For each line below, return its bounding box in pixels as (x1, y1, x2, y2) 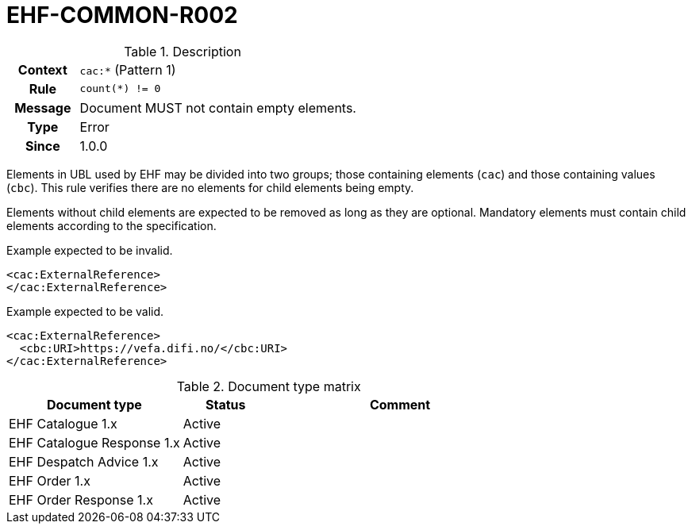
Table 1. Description (124, 43, 241, 60)
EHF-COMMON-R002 (6, 2, 238, 29)
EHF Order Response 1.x (9, 491, 153, 508)
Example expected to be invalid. (6, 243, 173, 257)
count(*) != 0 (79, 83, 161, 95)
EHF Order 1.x (9, 472, 90, 489)
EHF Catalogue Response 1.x (9, 434, 180, 451)
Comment (369, 396, 431, 413)
